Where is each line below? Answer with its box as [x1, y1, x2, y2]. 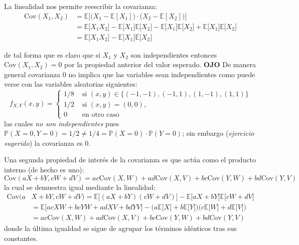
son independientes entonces [130, 49, 217, 60]
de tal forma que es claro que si [4, 49, 100, 60]
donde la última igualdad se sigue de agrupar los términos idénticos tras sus [4, 223, 237, 233]
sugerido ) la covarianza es [4, 137, 83, 148]
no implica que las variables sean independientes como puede [68, 69, 255, 79]
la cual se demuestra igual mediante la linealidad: [4, 181, 156, 192]
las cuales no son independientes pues [4, 118, 119, 128]
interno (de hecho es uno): [4, 164, 84, 175]
